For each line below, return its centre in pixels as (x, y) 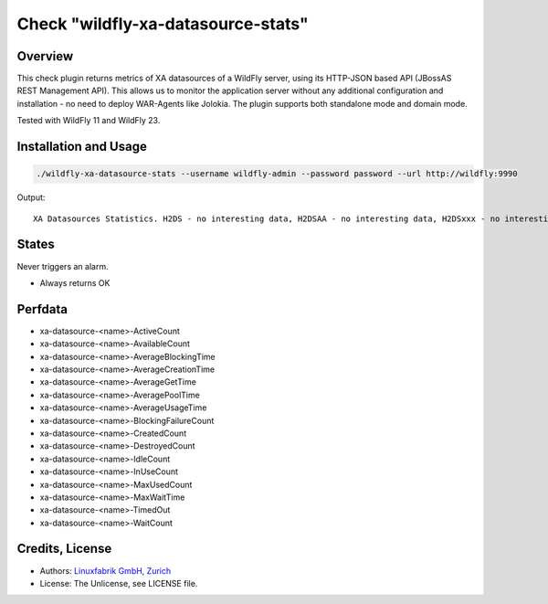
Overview (45, 56)
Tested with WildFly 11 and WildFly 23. (89, 121)
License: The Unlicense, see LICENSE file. (119, 583)
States (36, 244)
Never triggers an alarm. (63, 266)
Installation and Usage (82, 147)
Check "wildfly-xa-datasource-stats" (163, 24)
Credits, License (64, 549)
